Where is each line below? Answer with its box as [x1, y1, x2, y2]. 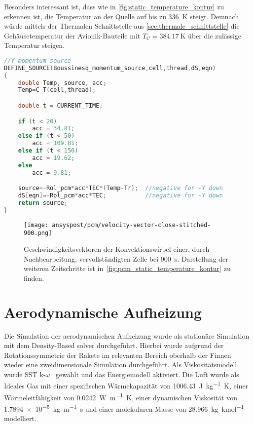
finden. [24, 272, 44, 283]
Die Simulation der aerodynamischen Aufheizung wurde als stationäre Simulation [4, 330, 250, 341]
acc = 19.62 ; [32, 154, 75, 161]
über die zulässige [188, 30, 242, 40]
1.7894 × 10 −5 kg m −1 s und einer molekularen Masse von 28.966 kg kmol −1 [4, 402, 244, 414]
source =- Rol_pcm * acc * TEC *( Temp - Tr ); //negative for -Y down [18, 185, 223, 192]
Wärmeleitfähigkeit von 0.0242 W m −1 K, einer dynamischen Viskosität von [4, 390, 237, 402]
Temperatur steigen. [4, 40, 65, 50]
